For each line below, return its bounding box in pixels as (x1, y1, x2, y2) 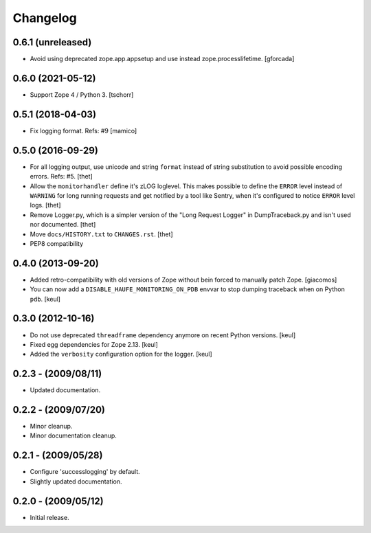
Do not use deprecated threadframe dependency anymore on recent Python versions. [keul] (30, 330, 296, 339)
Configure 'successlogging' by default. (30, 468, 140, 476)
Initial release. (30, 513, 69, 521)
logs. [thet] (30, 201, 61, 209)
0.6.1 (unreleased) (12, 36, 92, 48)
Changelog (12, 10, 77, 25)
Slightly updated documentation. (30, 477, 122, 486)
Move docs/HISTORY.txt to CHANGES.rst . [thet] (30, 230, 173, 238)
